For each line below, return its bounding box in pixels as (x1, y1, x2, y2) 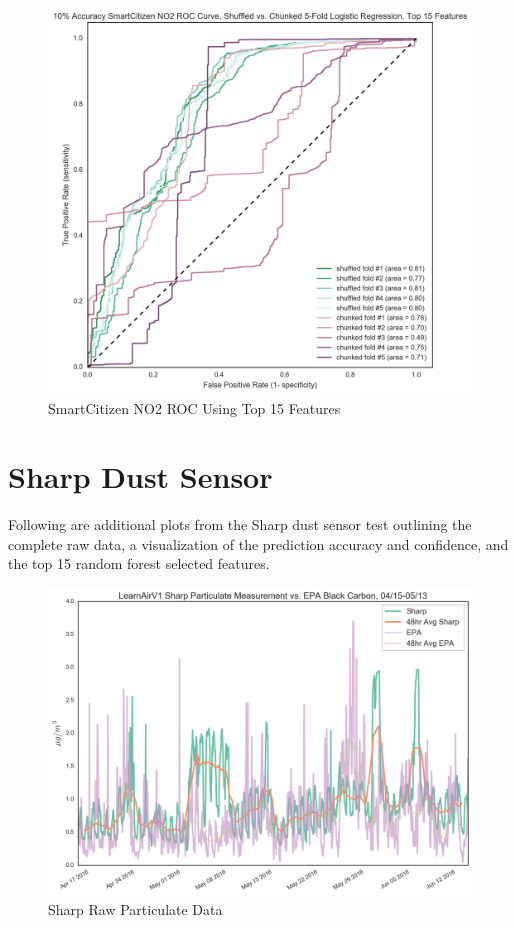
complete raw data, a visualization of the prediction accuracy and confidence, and (8, 533, 509, 554)
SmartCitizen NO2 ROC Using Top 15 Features (48, 397, 341, 418)
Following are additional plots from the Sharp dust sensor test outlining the (8, 514, 472, 535)
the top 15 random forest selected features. (8, 553, 270, 574)
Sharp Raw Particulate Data (48, 898, 223, 919)
